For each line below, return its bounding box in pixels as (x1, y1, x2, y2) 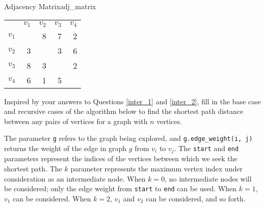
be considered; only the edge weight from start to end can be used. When (4, 183, 237, 194)
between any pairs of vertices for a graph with (4, 115, 148, 126)
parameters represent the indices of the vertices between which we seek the (4, 153, 237, 164)
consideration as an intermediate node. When (4, 173, 146, 184)
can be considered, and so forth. (146, 193, 246, 203)
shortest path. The (4, 163, 62, 174)
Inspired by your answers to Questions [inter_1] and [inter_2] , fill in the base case (4, 96, 261, 106)
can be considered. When (13, 193, 91, 203)
